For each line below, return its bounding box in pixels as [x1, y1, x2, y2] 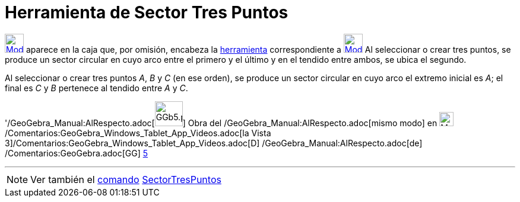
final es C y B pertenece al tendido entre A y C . [5, 82, 188, 93]
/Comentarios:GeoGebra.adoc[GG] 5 [5, 148, 148, 158]
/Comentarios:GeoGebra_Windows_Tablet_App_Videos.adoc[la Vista [5, 127, 271, 138]
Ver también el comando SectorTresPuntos [30, 173, 221, 185]
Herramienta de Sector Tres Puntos [5, 2, 288, 23]
